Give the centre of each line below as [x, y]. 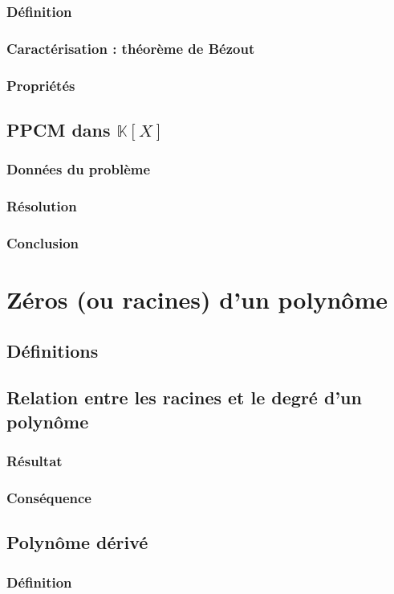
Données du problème [79, 169]
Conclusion [43, 242]
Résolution [42, 206]
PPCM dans [59, 129]
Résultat [35, 461]
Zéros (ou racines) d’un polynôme [197, 299]
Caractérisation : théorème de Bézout [131, 48]
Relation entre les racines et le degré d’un [184, 397]
